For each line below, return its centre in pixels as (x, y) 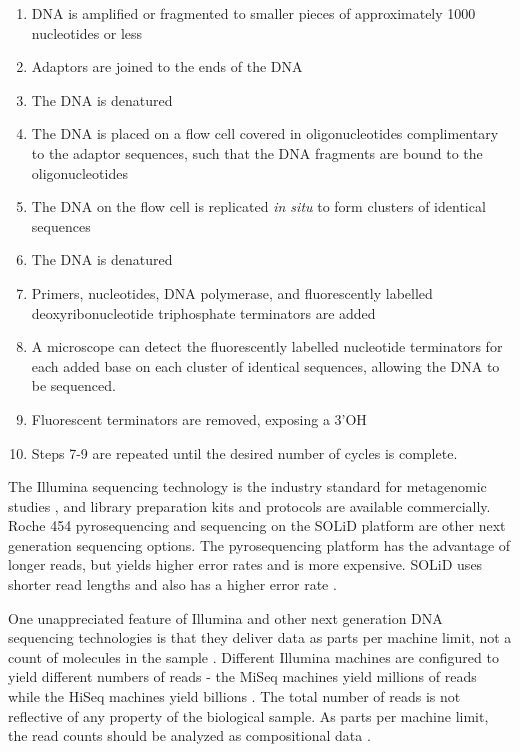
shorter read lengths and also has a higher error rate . (172, 584)
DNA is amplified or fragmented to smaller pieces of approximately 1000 (253, 13)
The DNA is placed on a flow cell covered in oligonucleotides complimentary (265, 133)
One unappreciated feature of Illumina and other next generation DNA (225, 617)
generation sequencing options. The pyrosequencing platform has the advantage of (259, 544)
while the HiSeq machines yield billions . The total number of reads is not (234, 696)
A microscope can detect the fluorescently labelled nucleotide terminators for (267, 346)
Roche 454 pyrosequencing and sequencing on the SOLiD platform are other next (257, 525)
